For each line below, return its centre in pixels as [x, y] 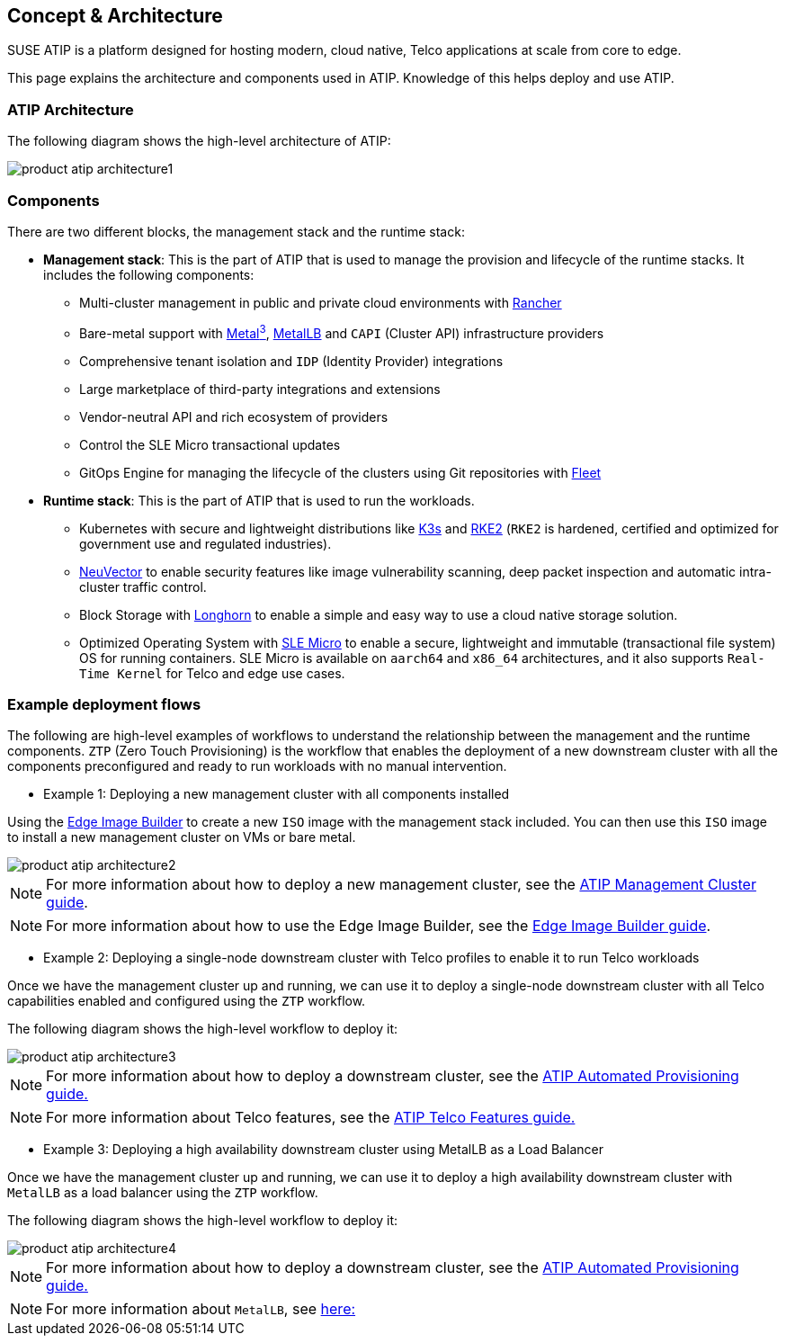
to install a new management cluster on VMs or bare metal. [182, 837]
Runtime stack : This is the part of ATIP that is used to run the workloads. [259, 500]
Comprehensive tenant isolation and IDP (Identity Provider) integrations [291, 361]
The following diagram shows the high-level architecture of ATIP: [199, 141]
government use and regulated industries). [205, 543]
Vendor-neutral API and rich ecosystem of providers [234, 416]
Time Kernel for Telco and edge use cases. [212, 673]
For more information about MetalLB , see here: [201, 1309]
